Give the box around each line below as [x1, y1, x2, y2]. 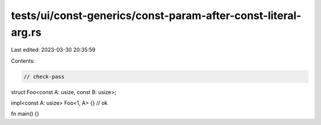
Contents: [11, 57, 35, 64]
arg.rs [11, 26, 42, 39]
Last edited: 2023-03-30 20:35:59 [11, 46, 96, 54]
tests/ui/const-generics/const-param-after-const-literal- [11, 9, 301, 22]
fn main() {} [11, 110, 40, 117]
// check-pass [23, 73, 65, 80]
